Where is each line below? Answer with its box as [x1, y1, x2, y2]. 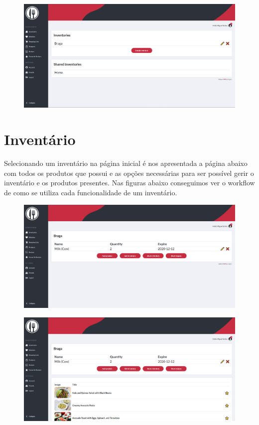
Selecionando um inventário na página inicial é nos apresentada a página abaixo [4, 158, 248, 168]
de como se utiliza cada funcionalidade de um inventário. [4, 187, 177, 197]
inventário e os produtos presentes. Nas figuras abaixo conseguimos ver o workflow [4, 177, 255, 188]
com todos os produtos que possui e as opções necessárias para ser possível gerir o [4, 167, 254, 178]
